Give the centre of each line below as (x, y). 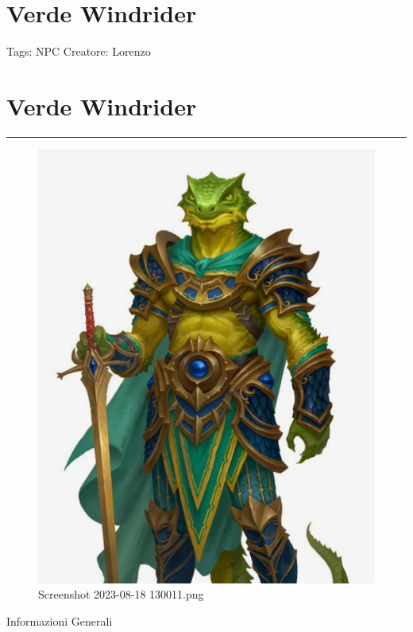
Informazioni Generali (60, 620)
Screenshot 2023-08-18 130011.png (121, 594)
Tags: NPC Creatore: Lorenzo (79, 51)
